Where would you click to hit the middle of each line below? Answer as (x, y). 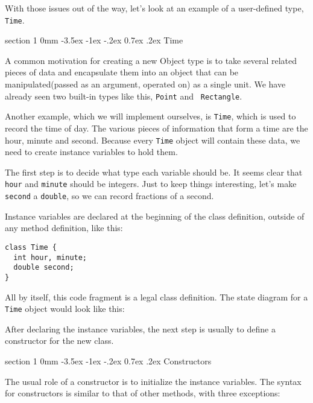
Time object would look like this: (65, 309)
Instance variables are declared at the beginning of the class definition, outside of (155, 216)
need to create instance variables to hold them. (91, 152)
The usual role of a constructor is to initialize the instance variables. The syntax (153, 381)
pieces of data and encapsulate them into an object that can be (122, 72)
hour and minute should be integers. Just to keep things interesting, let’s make (151, 184)
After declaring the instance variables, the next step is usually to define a (140, 328)
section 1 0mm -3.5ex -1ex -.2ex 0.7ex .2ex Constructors (108, 360)
